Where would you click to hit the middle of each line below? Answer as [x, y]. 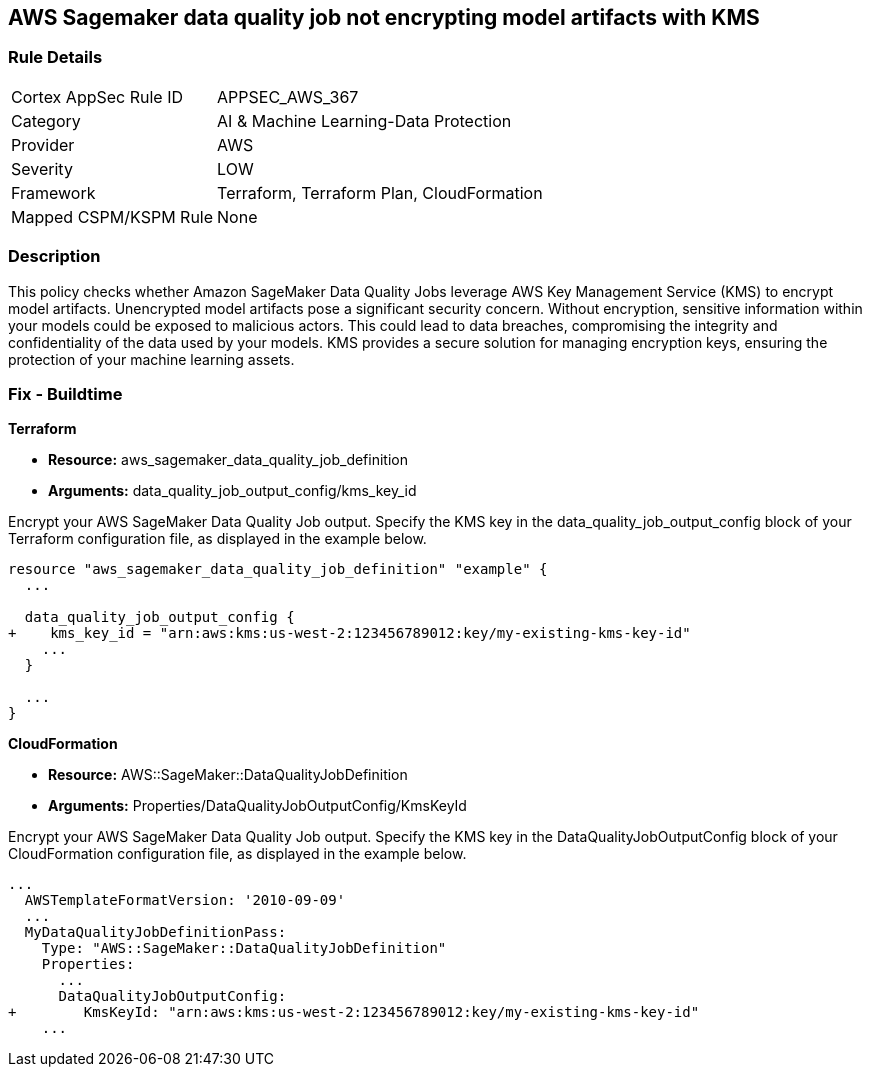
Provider [43, 144]
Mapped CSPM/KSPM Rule [112, 216]
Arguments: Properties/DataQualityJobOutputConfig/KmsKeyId [257, 806]
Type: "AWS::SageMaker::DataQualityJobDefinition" [244, 948]
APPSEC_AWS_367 [288, 96]
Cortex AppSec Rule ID [97, 96]
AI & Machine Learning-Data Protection [364, 120]
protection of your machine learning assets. [151, 359]
